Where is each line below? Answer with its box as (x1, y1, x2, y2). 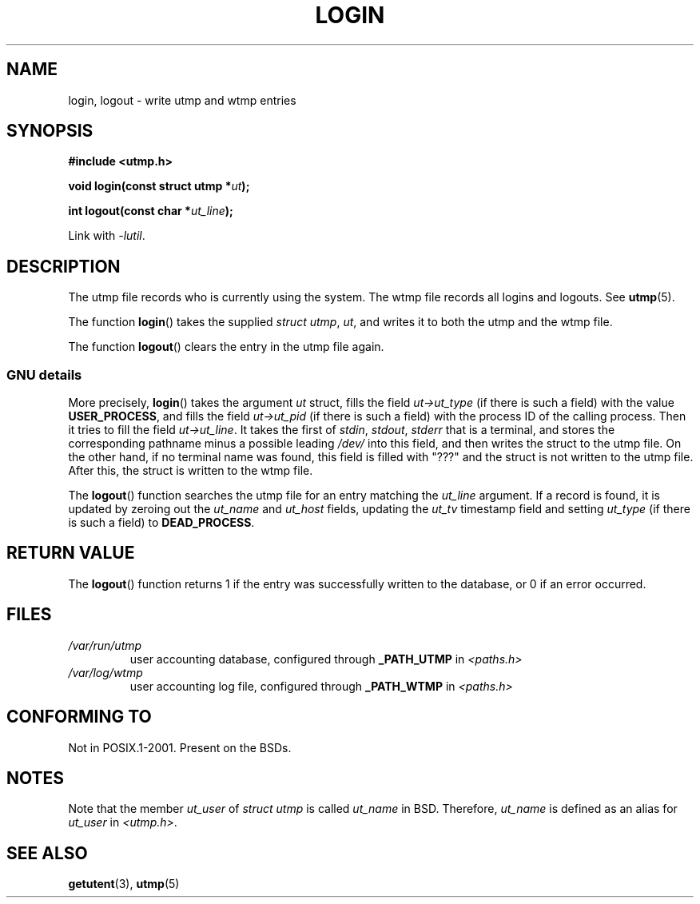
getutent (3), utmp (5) (68, 877, 180, 891)
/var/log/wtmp (68, 665, 143, 679)
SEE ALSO (6, 842, 88, 863)
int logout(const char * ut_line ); (68, 204, 233, 218)
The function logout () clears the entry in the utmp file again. (68, 340, 384, 354)
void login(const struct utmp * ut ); (68, 179, 250, 193)
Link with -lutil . (68, 229, 145, 243)
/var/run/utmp (68, 638, 142, 652)
